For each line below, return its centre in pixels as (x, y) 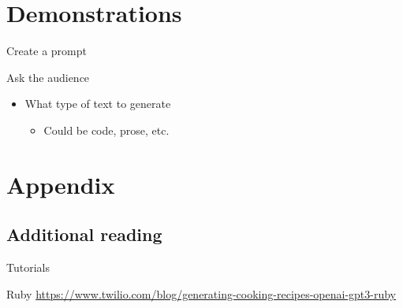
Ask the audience (48, 77)
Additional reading (84, 234)
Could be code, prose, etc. (106, 130)
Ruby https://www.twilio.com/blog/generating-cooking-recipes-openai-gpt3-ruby (201, 293)
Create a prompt (47, 51)
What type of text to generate (98, 104)
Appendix (61, 184)
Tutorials (28, 267)
